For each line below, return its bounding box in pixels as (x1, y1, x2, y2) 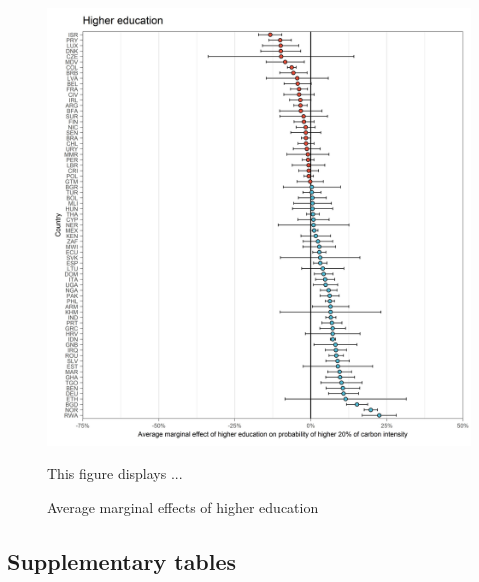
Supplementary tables (7, 545, 237, 576)
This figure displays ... (47, 463, 183, 484)
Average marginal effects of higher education (47, 496, 319, 517)
